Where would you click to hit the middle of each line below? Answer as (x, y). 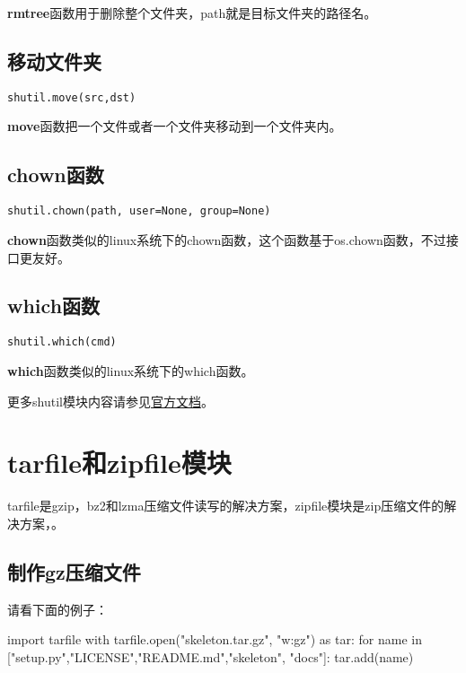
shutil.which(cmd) (62, 342)
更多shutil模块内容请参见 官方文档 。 (110, 401)
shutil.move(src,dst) (72, 97)
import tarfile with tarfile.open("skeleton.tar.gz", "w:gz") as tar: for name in (215, 639)
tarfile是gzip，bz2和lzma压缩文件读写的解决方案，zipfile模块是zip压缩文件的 (226, 506)
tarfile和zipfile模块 (119, 463)
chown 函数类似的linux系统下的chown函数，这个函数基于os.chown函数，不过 (227, 239)
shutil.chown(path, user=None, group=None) (139, 211)
